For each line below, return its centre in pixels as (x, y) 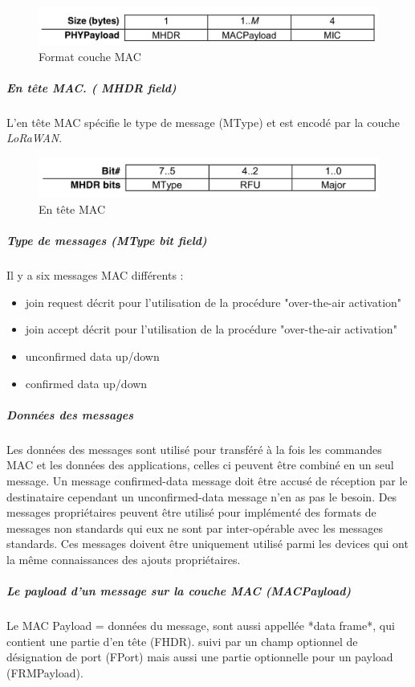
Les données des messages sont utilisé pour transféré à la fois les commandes (194, 449)
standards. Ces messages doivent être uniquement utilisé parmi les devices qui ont (207, 544)
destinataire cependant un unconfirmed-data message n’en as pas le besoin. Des (202, 496)
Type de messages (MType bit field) (107, 241)
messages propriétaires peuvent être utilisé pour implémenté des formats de (191, 512)
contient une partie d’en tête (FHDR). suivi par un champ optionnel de (182, 641)
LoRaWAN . (35, 138)
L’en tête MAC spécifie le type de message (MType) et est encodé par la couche (203, 122)
